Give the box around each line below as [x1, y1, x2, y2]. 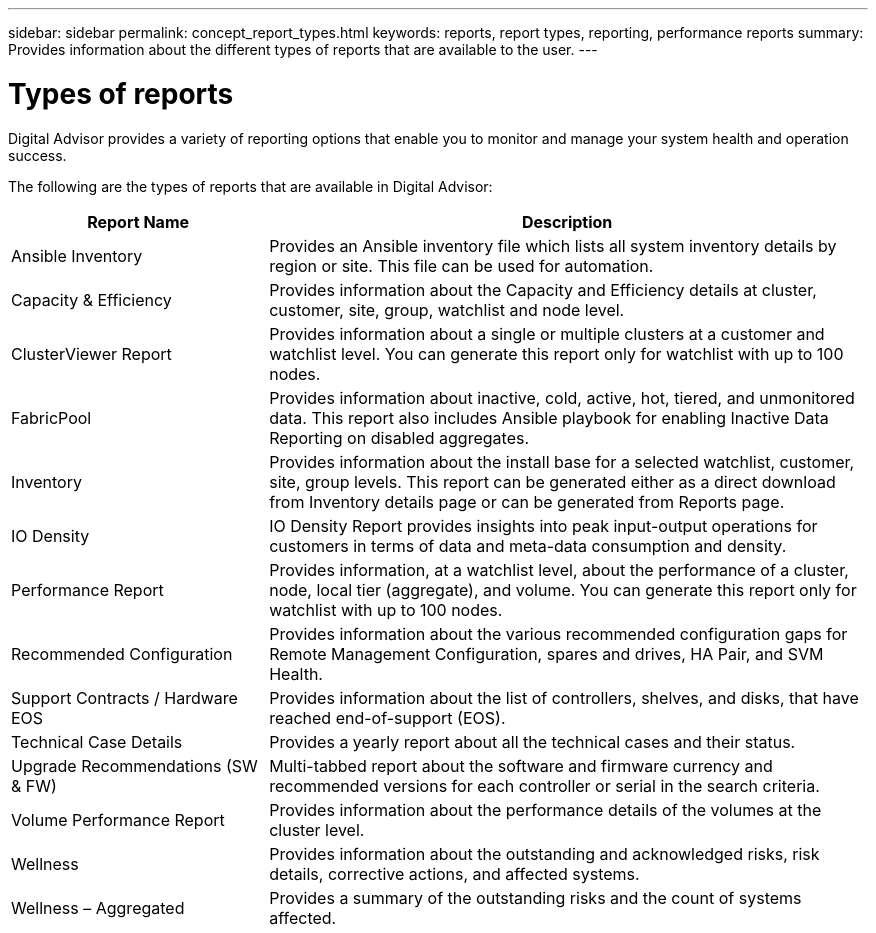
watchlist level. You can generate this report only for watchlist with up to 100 [269, 343, 844, 364]
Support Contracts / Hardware [11, 687, 238, 708]
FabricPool [11, 407, 92, 428]
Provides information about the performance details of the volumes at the [269, 799, 822, 820]
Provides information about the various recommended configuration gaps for [269, 623, 848, 644]
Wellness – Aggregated [11, 897, 185, 918]
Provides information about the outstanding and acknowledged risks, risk [269, 843, 820, 864]
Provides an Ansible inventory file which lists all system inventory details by [269, 235, 837, 256]
